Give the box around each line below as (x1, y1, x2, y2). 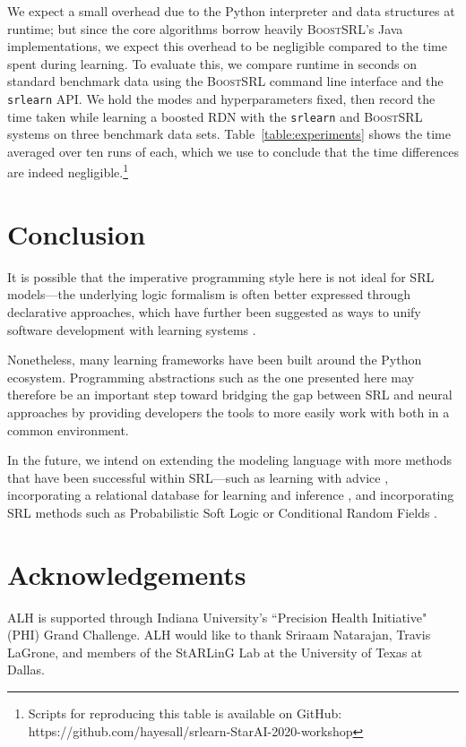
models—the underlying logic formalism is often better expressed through (7, 285, 411, 304)
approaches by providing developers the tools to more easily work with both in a (7, 403, 450, 421)
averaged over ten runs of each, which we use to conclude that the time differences (7, 142, 459, 160)
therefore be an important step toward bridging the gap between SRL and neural (7, 385, 453, 404)
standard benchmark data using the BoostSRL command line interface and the (7, 72, 444, 90)
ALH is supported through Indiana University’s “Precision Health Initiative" (7, 607, 427, 626)
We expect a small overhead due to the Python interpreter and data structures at (7, 2, 455, 20)
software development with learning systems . (7, 320, 256, 339)
